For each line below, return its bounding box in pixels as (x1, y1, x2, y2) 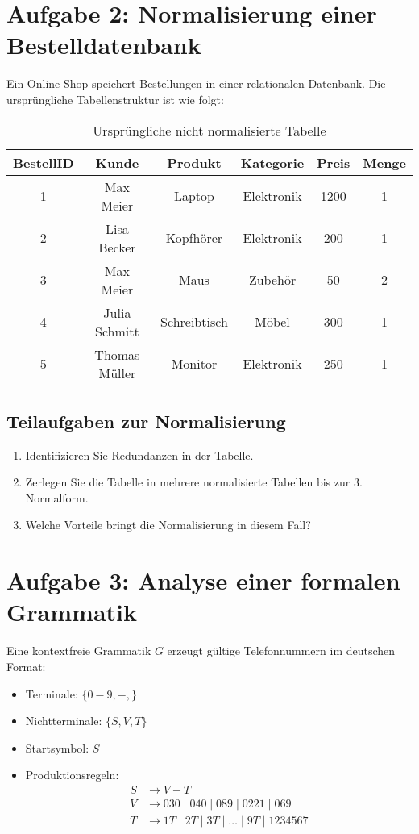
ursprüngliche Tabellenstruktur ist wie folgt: (6, 90, 224, 107)
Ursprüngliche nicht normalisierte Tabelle (93, 120, 326, 140)
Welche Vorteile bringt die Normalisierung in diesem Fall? (25, 516, 311, 533)
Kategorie (240, 152, 305, 172)
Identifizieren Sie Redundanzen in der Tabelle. (25, 446, 254, 463)
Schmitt (95, 321, 139, 340)
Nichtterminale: (25, 712, 102, 729)
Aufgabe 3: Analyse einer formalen (6, 564, 400, 597)
